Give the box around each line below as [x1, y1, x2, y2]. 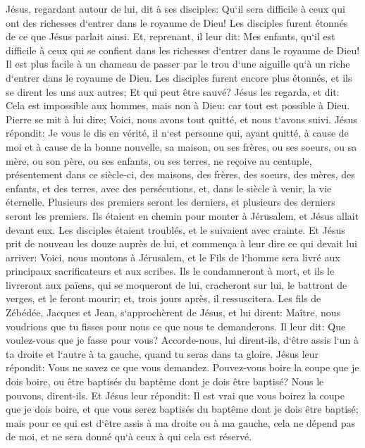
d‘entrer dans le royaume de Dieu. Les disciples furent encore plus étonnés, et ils [6, 70, 352, 85]
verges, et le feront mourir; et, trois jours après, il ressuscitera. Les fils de [6, 291, 321, 306]
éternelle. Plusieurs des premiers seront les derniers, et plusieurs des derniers [6, 194, 335, 209]
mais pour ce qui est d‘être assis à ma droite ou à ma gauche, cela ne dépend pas [6, 415, 355, 430]
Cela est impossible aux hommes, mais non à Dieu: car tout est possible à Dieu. [6, 98, 350, 113]
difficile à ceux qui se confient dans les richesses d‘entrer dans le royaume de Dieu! [6, 42, 360, 57]
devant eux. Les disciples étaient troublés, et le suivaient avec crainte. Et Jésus [6, 222, 345, 237]
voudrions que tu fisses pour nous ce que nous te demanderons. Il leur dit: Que [6, 318, 346, 333]
